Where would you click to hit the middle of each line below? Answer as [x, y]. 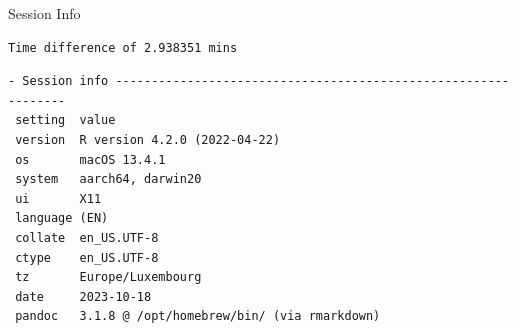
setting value [65, 120]
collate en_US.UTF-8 [87, 237]
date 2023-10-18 [83, 296]
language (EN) [62, 218]
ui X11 [58, 198]
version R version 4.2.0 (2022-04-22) [148, 139]
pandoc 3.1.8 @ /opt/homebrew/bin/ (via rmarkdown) [198, 316]
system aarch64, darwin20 [108, 179]
